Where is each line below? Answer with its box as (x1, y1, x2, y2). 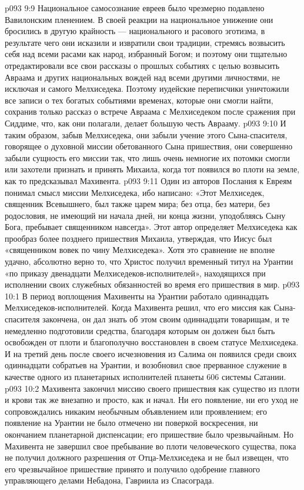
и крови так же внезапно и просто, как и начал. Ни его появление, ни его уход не (5, 394, 298, 406)
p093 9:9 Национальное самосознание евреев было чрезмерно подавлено (5, 2, 265, 14)
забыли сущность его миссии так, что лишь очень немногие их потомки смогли (5, 151, 290, 164)
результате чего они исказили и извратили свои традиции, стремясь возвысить (5, 36, 285, 48)
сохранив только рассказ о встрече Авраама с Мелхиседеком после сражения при (5, 105, 296, 118)
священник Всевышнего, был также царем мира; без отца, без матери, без (5, 198, 270, 210)
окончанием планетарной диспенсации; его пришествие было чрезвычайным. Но (5, 428, 293, 440)
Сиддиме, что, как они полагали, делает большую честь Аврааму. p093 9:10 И (5, 116, 286, 129)
